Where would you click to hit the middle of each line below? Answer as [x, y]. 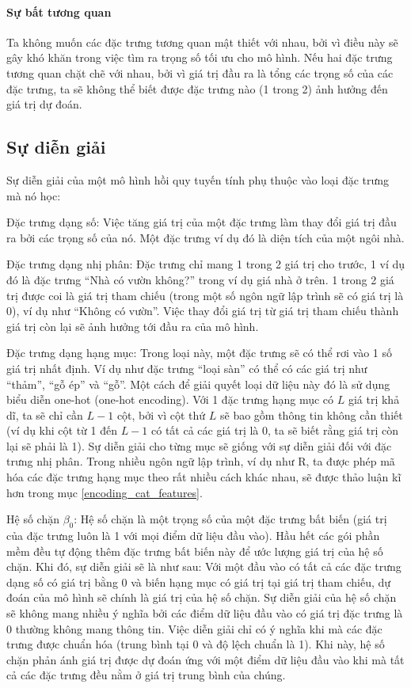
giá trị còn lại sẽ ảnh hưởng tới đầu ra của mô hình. [133, 326]
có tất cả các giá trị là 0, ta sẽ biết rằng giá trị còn [275, 430]
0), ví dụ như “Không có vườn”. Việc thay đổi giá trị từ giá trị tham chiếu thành [203, 311]
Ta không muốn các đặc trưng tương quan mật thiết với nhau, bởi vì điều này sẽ [202, 42]
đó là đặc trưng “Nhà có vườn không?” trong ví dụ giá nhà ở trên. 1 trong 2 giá [200, 279]
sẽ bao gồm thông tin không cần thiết [312, 414]
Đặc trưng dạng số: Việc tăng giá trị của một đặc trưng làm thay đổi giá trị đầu [202, 222]
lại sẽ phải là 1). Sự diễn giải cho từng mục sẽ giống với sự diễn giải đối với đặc [199, 445]
